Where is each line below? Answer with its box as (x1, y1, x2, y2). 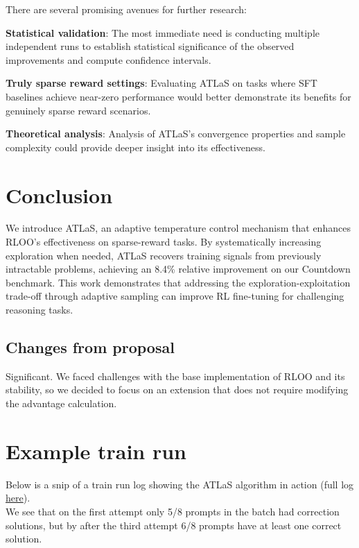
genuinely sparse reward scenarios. (6, 103, 151, 117)
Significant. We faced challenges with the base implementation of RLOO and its (6, 368, 345, 383)
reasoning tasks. (6, 302, 73, 317)
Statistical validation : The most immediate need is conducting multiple (6, 25, 320, 40)
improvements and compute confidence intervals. (6, 52, 211, 67)
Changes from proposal (6, 336, 175, 358)
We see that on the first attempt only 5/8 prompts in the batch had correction (6, 504, 340, 518)
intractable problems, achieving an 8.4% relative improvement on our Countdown (6, 262, 351, 276)
